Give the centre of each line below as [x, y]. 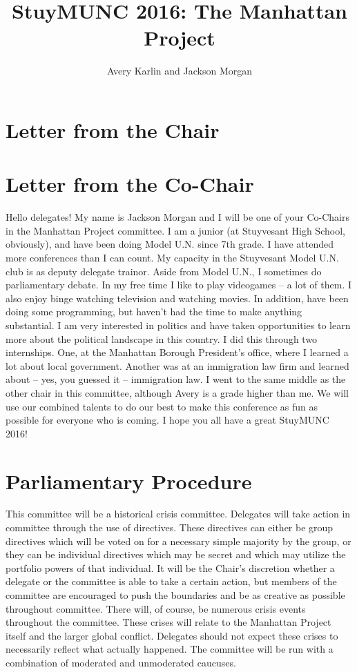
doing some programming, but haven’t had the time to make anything [154, 312]
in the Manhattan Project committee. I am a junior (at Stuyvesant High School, [175, 230]
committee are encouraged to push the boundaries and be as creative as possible [175, 595]
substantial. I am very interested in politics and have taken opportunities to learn [178, 325]
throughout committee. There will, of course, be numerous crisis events [156, 608]
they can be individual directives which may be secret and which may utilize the [176, 554]
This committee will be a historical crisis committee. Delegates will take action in [178, 514]
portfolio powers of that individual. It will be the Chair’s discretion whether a [170, 567]
